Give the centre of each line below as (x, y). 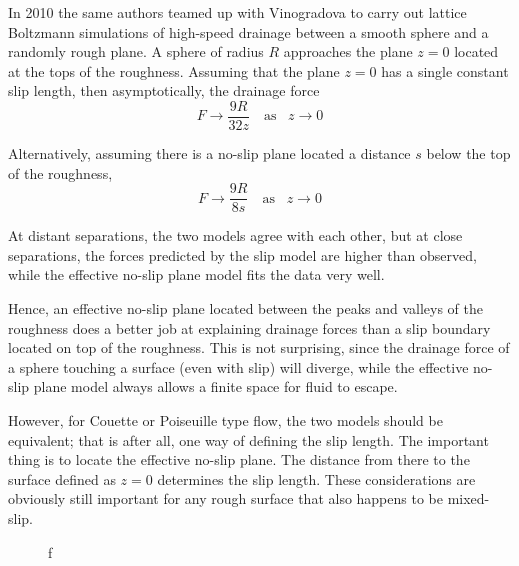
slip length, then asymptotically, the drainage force (164, 90)
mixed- (468, 498)
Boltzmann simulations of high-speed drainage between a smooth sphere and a (248, 31)
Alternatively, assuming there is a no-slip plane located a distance (209, 153)
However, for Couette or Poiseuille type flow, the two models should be (225, 420)
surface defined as (62, 478)
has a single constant (445, 70)
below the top (468, 153)
